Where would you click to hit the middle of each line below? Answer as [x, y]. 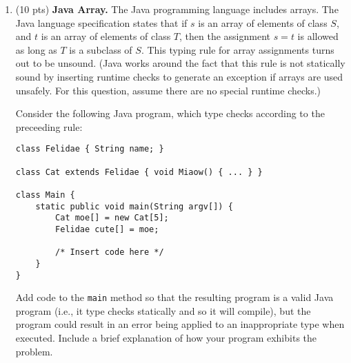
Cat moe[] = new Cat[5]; [112, 218]
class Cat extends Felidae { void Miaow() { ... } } [139, 172]
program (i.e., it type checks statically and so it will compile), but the [163, 310]
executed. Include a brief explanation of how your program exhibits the [166, 338]
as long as [36, 49]
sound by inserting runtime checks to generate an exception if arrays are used [179, 76]
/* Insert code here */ [110, 252]
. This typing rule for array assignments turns [238, 49]
